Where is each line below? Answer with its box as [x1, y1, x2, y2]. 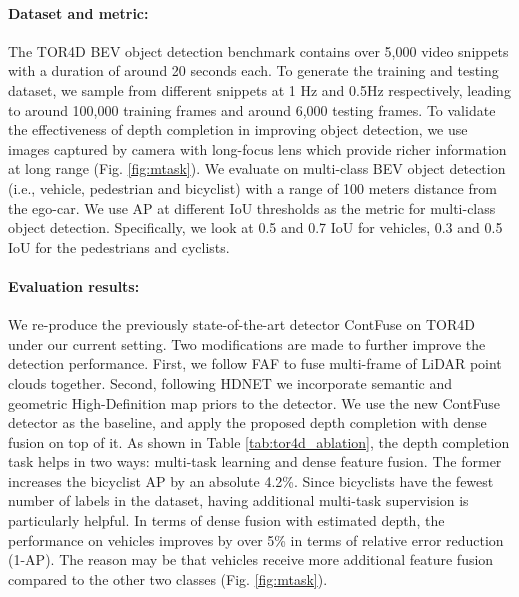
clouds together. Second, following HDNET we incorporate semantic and [8, 372, 453, 393]
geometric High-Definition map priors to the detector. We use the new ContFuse [8, 392, 500, 413]
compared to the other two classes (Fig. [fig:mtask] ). [8, 568, 328, 589]
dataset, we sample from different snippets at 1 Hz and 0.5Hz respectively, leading [8, 79, 511, 100]
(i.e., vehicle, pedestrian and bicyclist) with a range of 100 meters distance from [8, 177, 497, 198]
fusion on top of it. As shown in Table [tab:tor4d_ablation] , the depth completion [8, 431, 510, 452]
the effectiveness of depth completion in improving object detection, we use [8, 119, 468, 140]
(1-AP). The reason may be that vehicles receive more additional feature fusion [8, 549, 494, 570]
